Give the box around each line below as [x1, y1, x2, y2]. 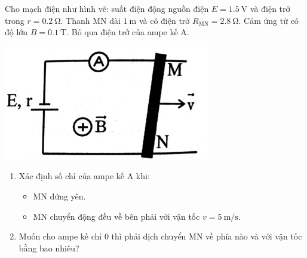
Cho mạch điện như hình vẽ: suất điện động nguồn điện [5, 2, 209, 14]
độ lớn [5, 26, 28, 38]
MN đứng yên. [33, 189, 86, 202]
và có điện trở [139, 14, 190, 26]
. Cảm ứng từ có [238, 14, 299, 26]
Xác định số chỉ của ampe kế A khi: [19, 170, 150, 182]
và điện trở [250, 2, 290, 14]
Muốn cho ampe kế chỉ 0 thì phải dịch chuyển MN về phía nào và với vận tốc [19, 230, 302, 242]
